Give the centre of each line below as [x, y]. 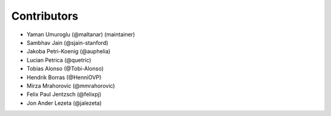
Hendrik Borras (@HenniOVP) [64, 77]
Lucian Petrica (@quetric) [59, 60]
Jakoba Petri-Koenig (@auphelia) [69, 52]
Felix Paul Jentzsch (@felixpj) [64, 95]
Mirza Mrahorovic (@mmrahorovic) [71, 85]
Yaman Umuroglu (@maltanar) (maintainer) [81, 34]
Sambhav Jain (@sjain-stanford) [67, 42]
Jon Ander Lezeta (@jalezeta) [64, 103]
